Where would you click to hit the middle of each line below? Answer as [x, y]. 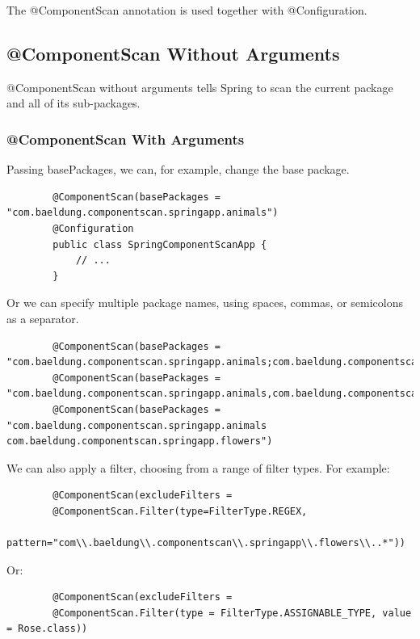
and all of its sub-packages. [73, 103]
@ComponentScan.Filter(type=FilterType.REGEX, [180, 511]
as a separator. [43, 318]
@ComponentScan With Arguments [126, 139]
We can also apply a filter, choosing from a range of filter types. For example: [198, 467]
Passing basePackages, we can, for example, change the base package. [178, 169]
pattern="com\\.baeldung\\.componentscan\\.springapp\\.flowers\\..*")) [206, 543]
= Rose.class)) [47, 629]
